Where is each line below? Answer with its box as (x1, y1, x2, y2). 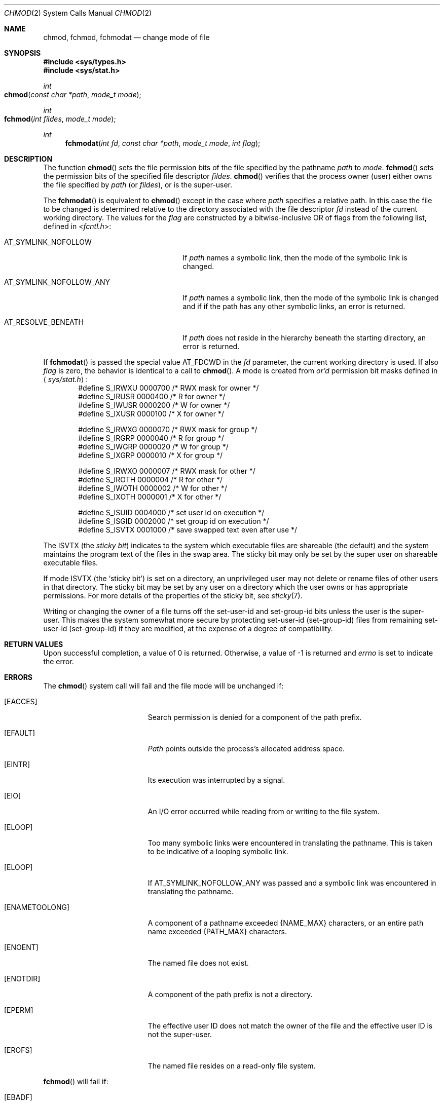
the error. (43, 657, 74, 666)
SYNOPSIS (4, 49, 41, 57)
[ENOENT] (4, 943, 39, 951)
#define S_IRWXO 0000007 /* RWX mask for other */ (78, 467, 255, 475)
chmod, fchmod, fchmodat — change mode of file (43, 33, 210, 42)
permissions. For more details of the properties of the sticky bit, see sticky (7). (43, 591, 303, 600)
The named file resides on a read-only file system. (147, 1061, 316, 1070)
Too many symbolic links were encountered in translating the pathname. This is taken (147, 839, 432, 847)
